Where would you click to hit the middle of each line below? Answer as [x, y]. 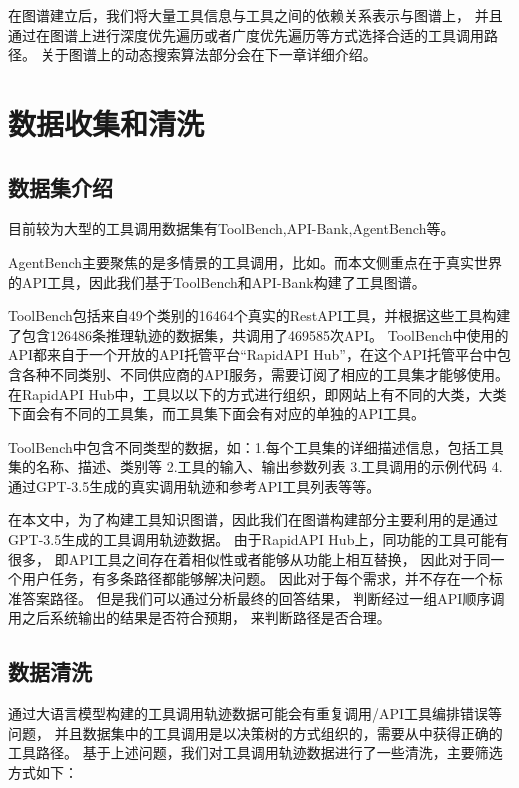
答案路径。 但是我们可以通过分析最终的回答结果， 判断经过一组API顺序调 [263, 597]
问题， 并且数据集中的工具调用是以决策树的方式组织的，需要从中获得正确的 [255, 732]
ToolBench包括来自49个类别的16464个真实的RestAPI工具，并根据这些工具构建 [259, 315]
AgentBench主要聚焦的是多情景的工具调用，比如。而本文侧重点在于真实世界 [255, 261]
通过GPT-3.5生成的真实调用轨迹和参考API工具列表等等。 [194, 485]
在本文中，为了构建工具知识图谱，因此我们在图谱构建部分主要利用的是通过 [253, 519]
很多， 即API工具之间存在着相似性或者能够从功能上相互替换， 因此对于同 [249, 558]
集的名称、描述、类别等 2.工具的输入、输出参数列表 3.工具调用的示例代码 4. [255, 466]
